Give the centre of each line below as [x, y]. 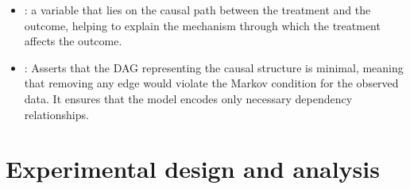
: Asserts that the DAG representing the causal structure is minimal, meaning [214, 67]
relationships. [56, 114]
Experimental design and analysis [193, 169]
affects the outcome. [73, 41]
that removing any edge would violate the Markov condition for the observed [211, 83]
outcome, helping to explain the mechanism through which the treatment [202, 25]
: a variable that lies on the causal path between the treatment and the [197, 10]
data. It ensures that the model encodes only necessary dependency [188, 98]
